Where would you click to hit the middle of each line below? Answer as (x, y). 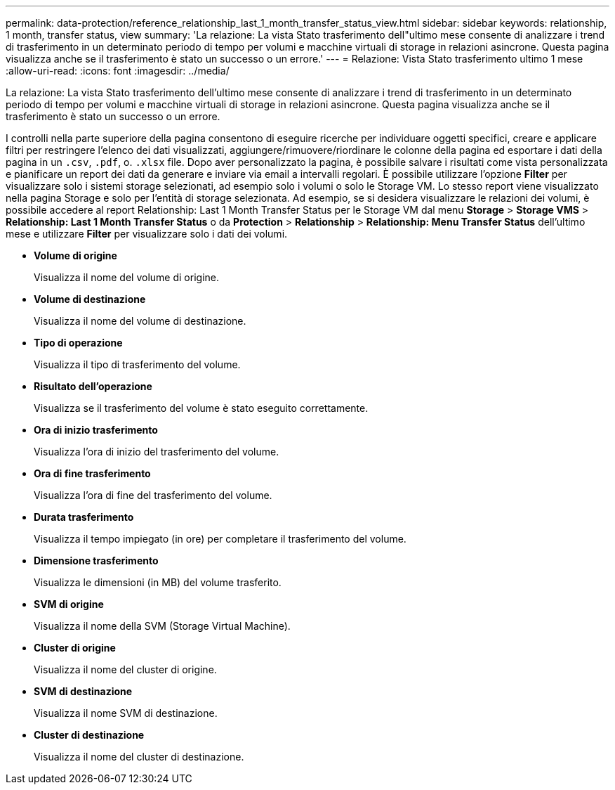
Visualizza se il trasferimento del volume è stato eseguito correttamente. (201, 408)
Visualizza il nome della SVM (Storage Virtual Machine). (162, 626)
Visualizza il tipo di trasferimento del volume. (137, 364)
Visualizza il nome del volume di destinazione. (140, 321)
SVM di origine (69, 604)
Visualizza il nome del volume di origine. (126, 277)
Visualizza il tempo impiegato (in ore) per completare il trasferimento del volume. (220, 539)
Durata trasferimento (84, 517)
